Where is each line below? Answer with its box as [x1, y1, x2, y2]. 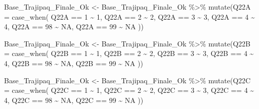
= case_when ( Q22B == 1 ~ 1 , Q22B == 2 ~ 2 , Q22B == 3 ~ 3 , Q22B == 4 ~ [4, 48, 254, 59]
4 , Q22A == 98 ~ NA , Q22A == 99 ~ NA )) [4, 21, 144, 32]
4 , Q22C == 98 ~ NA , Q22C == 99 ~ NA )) [4, 94, 144, 105]
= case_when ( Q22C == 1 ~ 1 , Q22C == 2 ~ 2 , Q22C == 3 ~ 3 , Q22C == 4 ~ [4, 85, 254, 95]
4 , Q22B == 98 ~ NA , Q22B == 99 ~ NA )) [4, 58, 143, 68]
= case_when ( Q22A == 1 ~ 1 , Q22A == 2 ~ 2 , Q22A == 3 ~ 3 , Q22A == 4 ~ [4, 11, 255, 22]
